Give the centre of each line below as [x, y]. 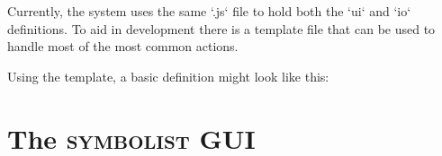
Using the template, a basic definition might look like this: [168, 76]
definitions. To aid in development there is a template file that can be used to [221, 28]
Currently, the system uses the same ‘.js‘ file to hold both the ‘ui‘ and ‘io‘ [209, 11]
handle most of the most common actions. [123, 46]
